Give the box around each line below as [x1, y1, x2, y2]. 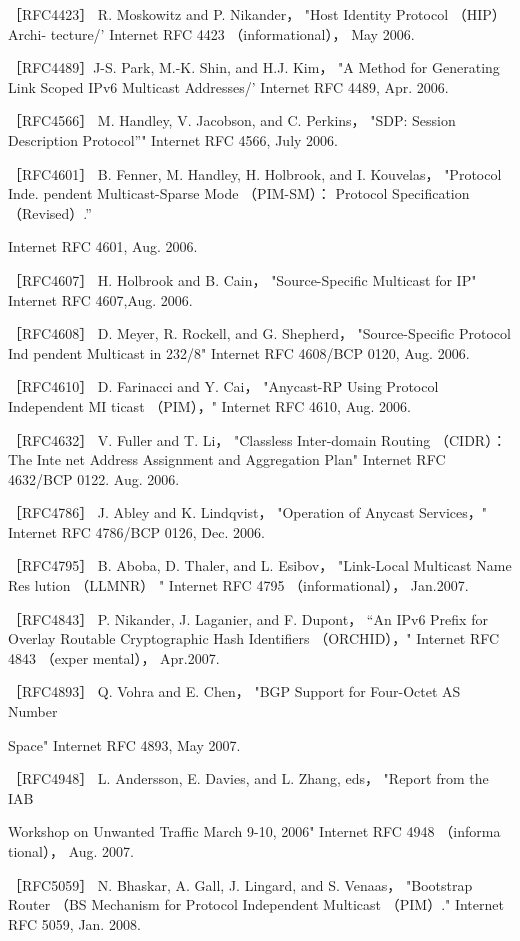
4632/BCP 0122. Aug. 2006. [8, 468, 180, 489]
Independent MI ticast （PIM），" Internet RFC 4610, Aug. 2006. [8, 395, 411, 416]
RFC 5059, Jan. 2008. [8, 913, 141, 934]
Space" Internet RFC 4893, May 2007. [8, 734, 241, 755]
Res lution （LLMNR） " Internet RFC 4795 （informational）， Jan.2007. [8, 575, 469, 596]
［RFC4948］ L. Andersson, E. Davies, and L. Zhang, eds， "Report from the [8, 768, 489, 789]
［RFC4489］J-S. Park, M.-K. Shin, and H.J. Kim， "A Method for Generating [8, 57, 500, 78]
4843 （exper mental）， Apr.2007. [8, 647, 220, 668]
